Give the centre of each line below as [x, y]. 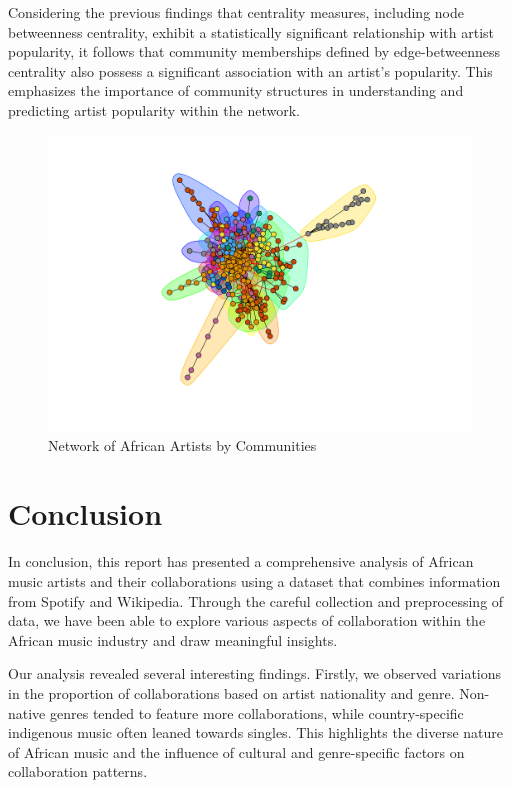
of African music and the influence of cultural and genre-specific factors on [236, 751]
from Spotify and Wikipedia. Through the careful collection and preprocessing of [256, 600]
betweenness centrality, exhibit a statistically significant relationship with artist [251, 31]
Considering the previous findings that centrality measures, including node [236, 12]
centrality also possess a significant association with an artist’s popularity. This [250, 70]
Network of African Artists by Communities [182, 444]
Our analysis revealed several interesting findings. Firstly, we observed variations [255, 673]
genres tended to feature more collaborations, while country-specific [256, 712]
